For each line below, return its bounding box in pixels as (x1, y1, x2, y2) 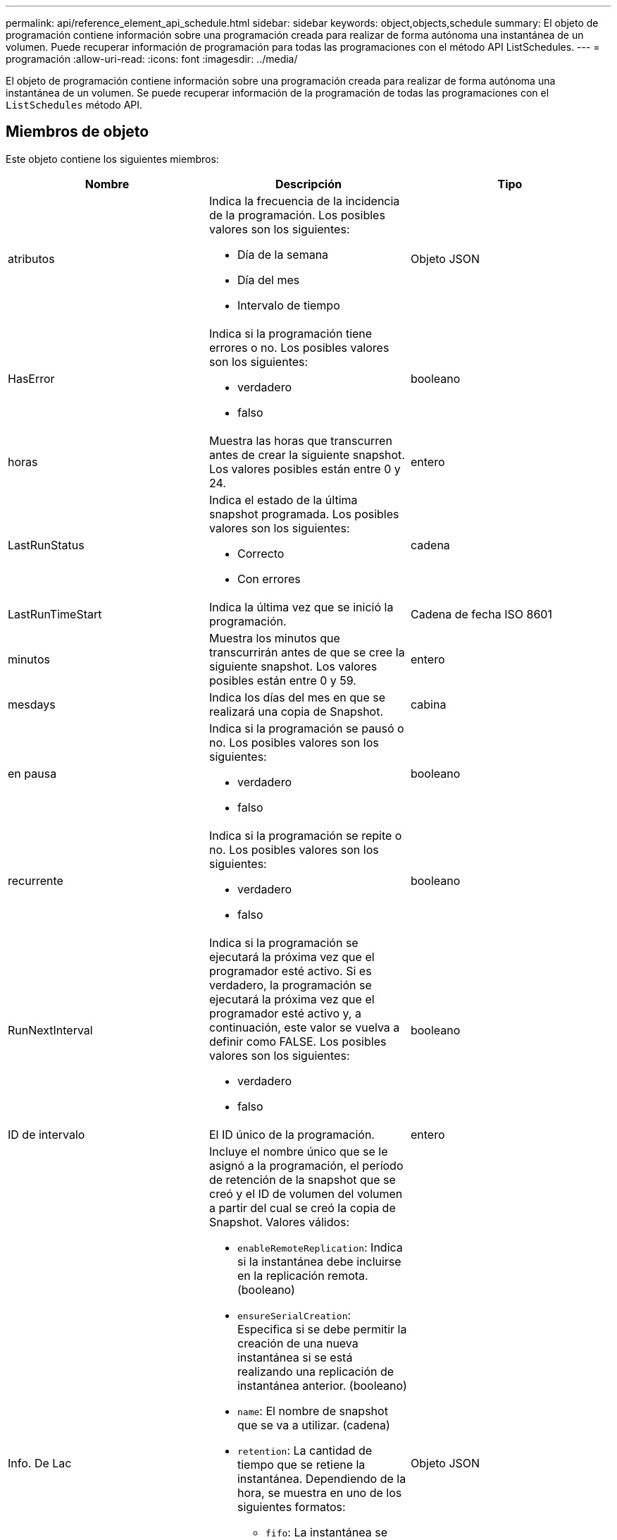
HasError (8, 371, 55, 386)
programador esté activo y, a (208, 1006, 361, 1020)
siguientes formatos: (237, 1499, 346, 1514)
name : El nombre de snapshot (237, 1403, 388, 1418)
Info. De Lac (8, 1455, 72, 1470)
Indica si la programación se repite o (208, 828, 402, 843)
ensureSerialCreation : (237, 1307, 351, 1322)
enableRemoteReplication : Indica (237, 1240, 403, 1254)
